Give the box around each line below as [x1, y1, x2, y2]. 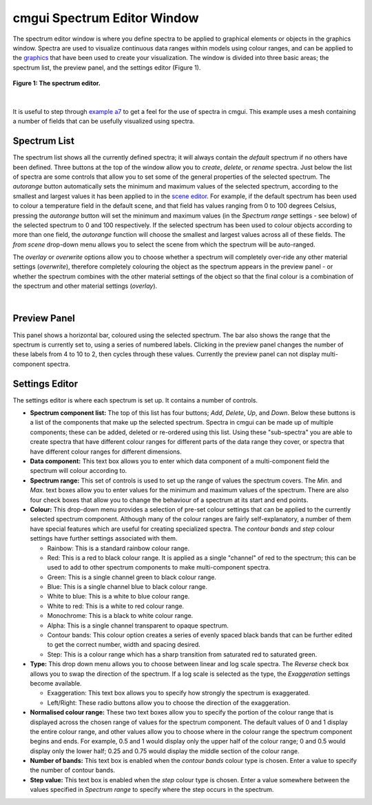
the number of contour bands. [30, 766, 116, 775]
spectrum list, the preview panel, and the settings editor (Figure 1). [12, 63, 201, 72]
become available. [30, 679, 82, 687]
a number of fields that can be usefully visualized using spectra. [12, 117, 195, 126]
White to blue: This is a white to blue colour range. [47, 592, 190, 601]
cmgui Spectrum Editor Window [12, 10, 199, 26]
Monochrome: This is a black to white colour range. [47, 612, 194, 620]
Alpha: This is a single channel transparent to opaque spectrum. [47, 621, 229, 630]
